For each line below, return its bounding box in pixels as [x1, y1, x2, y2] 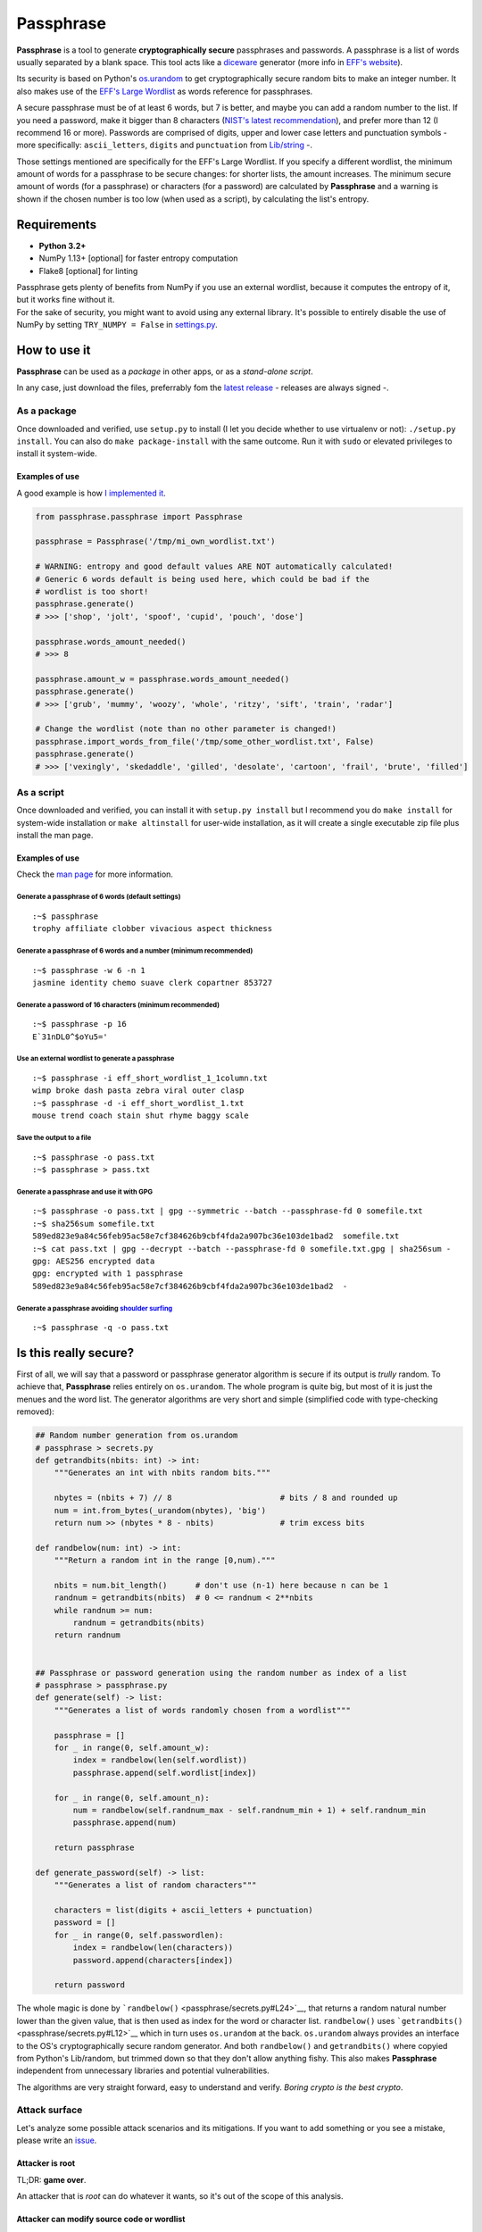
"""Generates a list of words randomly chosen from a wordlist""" [54, 1705, 352, 1715]
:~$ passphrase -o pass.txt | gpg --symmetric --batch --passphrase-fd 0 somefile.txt [32, 1206, 423, 1216]
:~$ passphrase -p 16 [32, 1019, 127, 1029]
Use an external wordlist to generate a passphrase [16, 1054, 175, 1063]
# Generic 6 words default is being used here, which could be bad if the [35, 574, 370, 584]
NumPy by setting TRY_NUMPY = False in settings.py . [16, 320, 218, 330]
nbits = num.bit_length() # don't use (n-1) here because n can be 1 [54, 1580, 388, 1590]
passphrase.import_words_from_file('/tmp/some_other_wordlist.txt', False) [35, 737, 375, 746]
